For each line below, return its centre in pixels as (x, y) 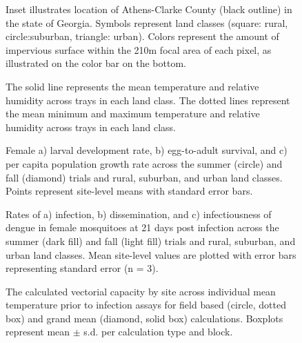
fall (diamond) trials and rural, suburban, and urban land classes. (144, 177)
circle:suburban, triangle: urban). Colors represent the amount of (142, 36)
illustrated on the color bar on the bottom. (96, 63)
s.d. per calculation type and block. (158, 332)
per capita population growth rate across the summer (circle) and (144, 163)
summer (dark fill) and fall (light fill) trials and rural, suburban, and (151, 241)
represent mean (38, 332)
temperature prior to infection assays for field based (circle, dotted (146, 305)
